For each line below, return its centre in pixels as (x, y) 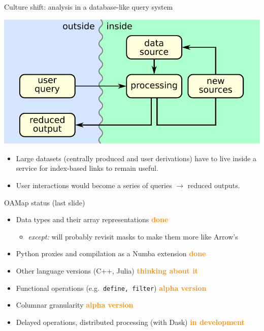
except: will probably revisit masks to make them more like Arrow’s (133, 236)
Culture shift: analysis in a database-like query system (89, 7)
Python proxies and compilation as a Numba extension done (111, 253)
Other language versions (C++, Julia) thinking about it (107, 271)
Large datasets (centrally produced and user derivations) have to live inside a (136, 158)
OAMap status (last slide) (45, 202)
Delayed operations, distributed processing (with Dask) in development (130, 322)
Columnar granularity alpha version (75, 305)
